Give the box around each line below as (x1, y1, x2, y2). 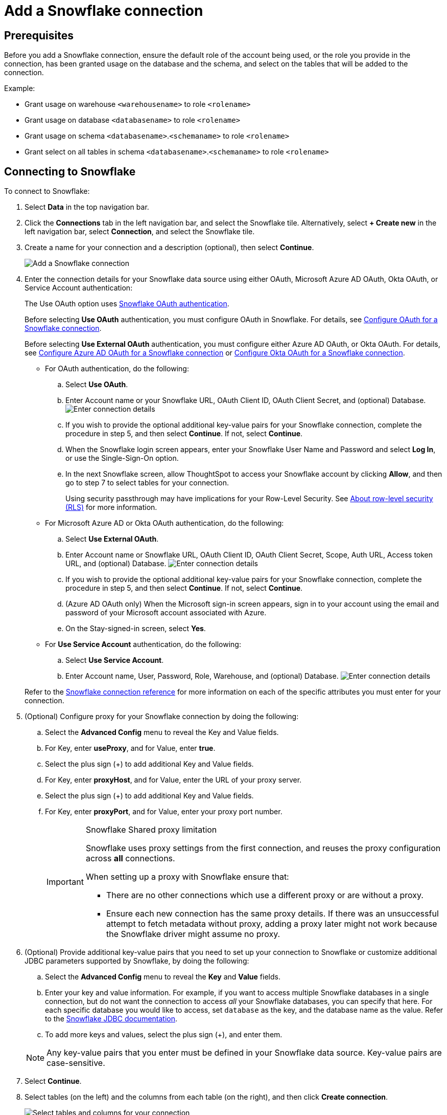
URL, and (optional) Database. (65, 559, 167, 568)
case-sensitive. (46, 1058, 105, 1068)
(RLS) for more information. (65, 503, 157, 512)
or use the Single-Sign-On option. (65, 454, 179, 463)
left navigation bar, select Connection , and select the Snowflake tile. (25, 227, 255, 236)
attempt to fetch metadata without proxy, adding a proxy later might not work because (106, 919, 437, 929)
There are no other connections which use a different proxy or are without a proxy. (106, 890, 424, 901)
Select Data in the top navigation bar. (25, 203, 149, 212)
